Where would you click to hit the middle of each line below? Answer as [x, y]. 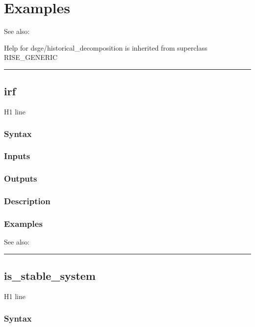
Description [27, 201]
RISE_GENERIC [31, 57]
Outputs [21, 178]
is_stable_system [50, 276]
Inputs [17, 156]
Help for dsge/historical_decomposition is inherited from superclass [106, 47]
